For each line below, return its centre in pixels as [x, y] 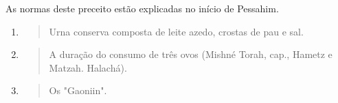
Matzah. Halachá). [88, 67]
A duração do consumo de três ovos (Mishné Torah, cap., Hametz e [191, 54]
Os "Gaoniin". [78, 90]
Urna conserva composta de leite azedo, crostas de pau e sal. [176, 31]
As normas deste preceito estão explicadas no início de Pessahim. [142, 8]
